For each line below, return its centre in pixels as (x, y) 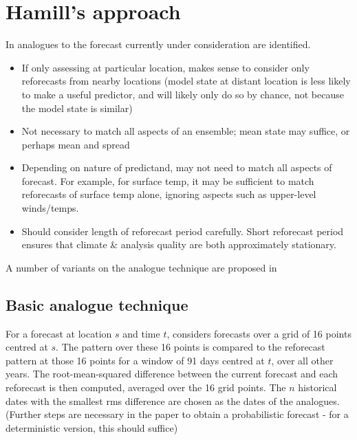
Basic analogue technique (97, 304)
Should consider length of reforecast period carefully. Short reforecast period (183, 231)
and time (141, 333)
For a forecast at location (59, 333)
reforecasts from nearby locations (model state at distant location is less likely (186, 81)
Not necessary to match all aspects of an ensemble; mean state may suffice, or (186, 131)
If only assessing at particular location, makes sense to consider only (165, 67)
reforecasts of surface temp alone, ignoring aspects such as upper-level (169, 194)
